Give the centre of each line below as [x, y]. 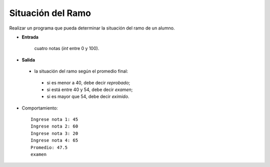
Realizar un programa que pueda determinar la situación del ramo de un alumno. [92, 28]
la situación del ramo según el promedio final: [81, 71]
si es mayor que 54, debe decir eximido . [88, 96]
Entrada [30, 37]
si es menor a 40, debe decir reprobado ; [88, 82]
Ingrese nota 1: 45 [54, 119]
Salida [28, 59]
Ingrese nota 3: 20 [54, 133]
